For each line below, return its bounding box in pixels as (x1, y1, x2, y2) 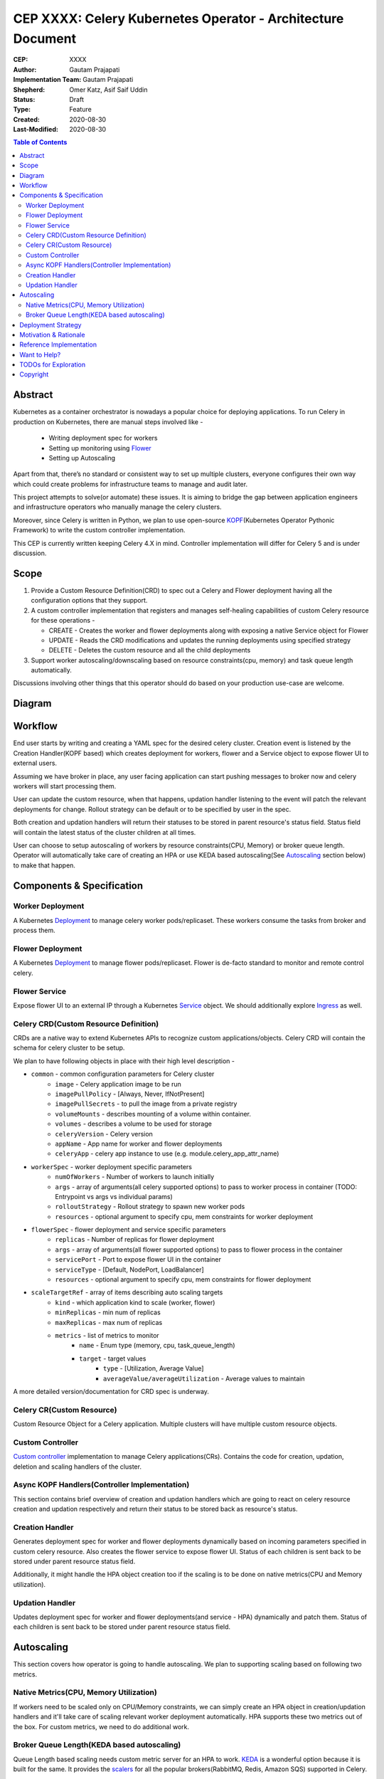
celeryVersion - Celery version (55, 1129, 153, 1138)
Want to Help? (19, 350, 61, 359)
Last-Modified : (13, 125, 58, 134)
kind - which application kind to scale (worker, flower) (55, 1298, 215, 1306)
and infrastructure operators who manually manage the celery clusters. (13, 502, 222, 512)
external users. (13, 759, 57, 768)
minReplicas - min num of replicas (55, 1308, 161, 1316)
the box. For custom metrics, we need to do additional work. (13, 1722, 190, 1731)
